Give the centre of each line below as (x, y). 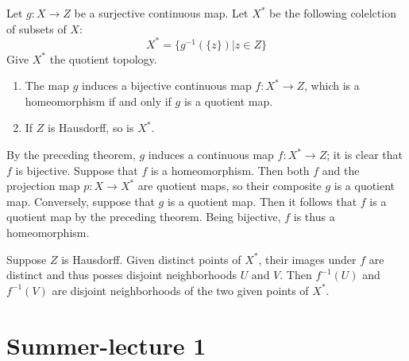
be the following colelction (333, 13)
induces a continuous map (211, 155)
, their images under (307, 259)
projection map (43, 186)
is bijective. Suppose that (77, 170)
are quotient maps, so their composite (230, 186)
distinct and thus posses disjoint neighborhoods (122, 275)
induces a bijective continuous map (167, 85)
